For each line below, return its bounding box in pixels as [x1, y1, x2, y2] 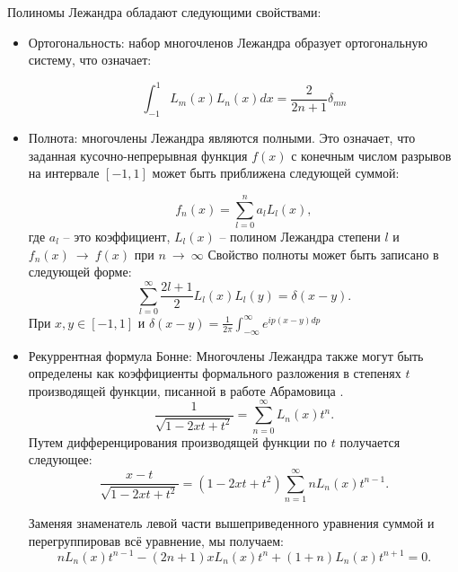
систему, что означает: [28, 50, 152, 69]
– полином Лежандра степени [219, 226, 381, 245]
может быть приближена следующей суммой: [152, 163, 400, 182]
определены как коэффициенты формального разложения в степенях [28, 364, 401, 383]
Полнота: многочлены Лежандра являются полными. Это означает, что [28, 128, 416, 147]
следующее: [28, 450, 92, 469]
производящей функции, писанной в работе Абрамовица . [28, 381, 344, 400]
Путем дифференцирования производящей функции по [28, 432, 328, 451]
